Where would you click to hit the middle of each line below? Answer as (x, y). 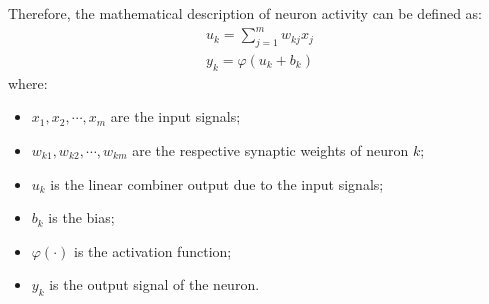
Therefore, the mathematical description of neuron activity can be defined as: (245, 13)
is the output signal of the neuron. (154, 284)
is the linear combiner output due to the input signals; (217, 183)
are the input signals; (175, 116)
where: (28, 82)
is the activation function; (152, 250)
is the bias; (81, 217)
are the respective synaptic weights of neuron (270, 149)
